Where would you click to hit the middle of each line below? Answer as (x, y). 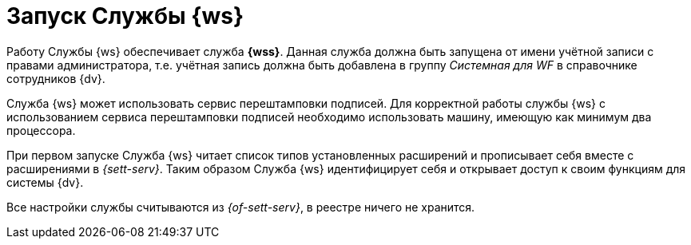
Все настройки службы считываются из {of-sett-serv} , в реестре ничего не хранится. (241, 207)
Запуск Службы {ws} (125, 16)
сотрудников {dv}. (56, 78)
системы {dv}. (45, 182)
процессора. (41, 130)
